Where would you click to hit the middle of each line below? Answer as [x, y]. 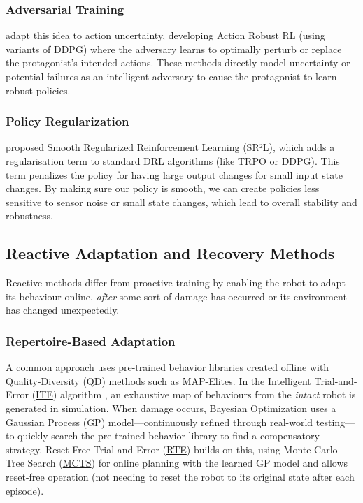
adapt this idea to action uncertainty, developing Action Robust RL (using [165, 35]
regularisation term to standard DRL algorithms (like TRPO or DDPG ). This [173, 161]
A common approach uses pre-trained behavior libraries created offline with [168, 367]
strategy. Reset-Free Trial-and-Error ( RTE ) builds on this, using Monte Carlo [172, 449]
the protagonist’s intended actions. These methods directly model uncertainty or [178, 63]
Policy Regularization [67, 121]
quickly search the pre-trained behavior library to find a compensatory [169, 436]
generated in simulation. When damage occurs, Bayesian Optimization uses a [171, 408]
